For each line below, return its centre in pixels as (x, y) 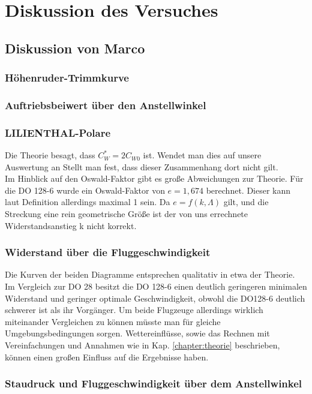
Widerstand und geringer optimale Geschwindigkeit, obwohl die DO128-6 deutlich (155, 298)
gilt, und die (246, 202)
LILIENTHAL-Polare (58, 132)
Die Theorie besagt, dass (50, 155)
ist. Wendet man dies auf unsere (202, 155)
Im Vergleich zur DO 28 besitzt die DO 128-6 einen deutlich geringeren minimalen (156, 286)
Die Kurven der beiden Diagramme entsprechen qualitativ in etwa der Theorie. (150, 274)
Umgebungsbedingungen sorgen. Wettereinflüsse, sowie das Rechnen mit (137, 333)
